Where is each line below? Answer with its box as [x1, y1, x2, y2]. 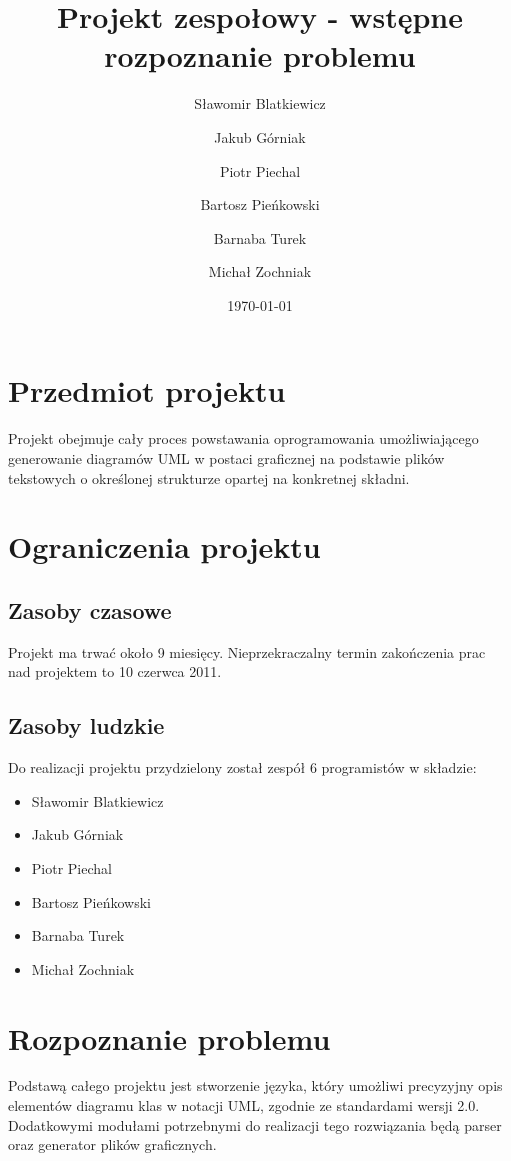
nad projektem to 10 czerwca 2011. [8, 661, 222, 682]
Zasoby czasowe [8, 594, 172, 625]
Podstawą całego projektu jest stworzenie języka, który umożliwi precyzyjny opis [8, 1075, 503, 1096]
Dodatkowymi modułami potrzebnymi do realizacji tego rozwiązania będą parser [8, 1114, 502, 1135]
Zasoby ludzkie [8, 710, 165, 741]
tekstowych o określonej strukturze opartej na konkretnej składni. [8, 467, 410, 488]
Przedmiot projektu [8, 370, 286, 411]
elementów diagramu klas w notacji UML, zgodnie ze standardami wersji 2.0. [8, 1095, 480, 1116]
